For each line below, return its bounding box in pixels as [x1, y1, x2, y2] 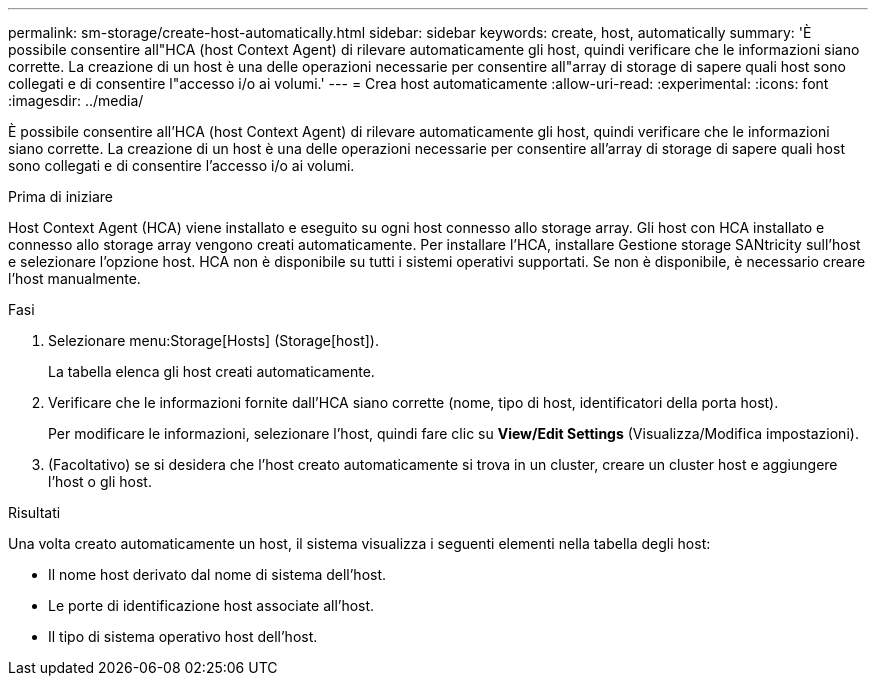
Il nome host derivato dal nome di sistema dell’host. [48, 566, 387, 583]
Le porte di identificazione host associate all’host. [48, 597, 375, 614]
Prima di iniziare [8, 188, 113, 205]
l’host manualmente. [8, 270, 141, 287]
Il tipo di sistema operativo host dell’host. [48, 628, 318, 645]
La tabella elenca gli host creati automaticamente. [48, 363, 375, 380]
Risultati [8, 504, 61, 521]
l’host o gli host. [48, 473, 152, 490]
